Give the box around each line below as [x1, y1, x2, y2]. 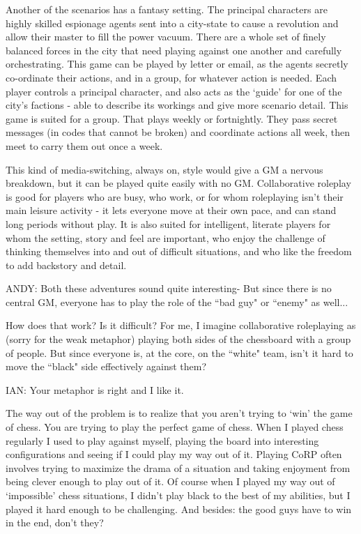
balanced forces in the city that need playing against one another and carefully [6, 43, 342, 57]
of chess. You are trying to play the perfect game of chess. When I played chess [6, 420, 344, 434]
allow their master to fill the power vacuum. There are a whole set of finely [6, 29, 326, 44]
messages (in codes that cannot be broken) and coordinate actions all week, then [6, 125, 350, 139]
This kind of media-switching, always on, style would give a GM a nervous [6, 162, 323, 176]
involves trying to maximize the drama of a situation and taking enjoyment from [6, 460, 351, 475]
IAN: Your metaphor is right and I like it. [6, 382, 184, 397]
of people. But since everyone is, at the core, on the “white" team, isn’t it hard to [6, 345, 353, 360]
